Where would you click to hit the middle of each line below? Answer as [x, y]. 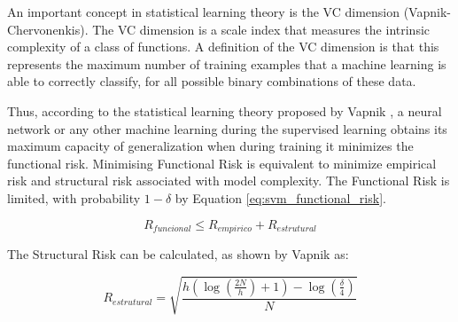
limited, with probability [74, 197]
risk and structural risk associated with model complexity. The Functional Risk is [229, 181]
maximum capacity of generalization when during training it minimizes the [210, 146]
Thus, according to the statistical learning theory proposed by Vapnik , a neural [225, 110]
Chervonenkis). [48, 29]
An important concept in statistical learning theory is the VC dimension [203, 12]
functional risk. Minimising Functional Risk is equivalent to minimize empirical [222, 163]
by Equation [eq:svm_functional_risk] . [280, 197]
